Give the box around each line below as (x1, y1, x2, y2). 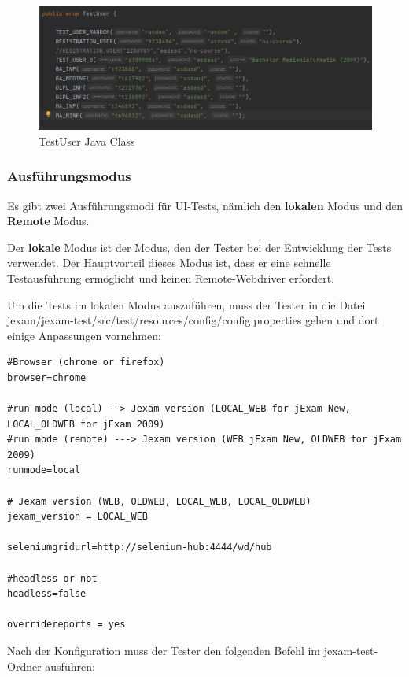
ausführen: (45, 657, 95, 674)
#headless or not (7, 572, 98, 584)
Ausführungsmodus (7, 166, 131, 186)
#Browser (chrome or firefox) (7, 357, 165, 368)
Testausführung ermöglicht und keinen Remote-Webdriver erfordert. (7, 269, 334, 286)
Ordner (7, 657, 42, 674)
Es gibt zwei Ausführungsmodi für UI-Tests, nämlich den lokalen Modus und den (7, 197, 403, 213)
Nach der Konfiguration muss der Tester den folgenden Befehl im (7, 642, 321, 659)
